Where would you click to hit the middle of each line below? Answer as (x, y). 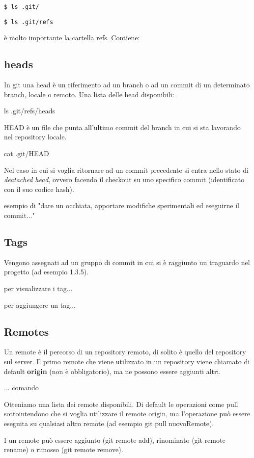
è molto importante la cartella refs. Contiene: (72, 38)
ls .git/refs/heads (30, 111)
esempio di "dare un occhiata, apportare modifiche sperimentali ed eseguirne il (122, 205)
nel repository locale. (35, 137)
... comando (21, 388)
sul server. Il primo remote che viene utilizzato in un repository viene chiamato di (127, 362)
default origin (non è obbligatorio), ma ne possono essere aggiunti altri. (113, 371)
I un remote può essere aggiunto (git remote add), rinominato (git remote (115, 440)
